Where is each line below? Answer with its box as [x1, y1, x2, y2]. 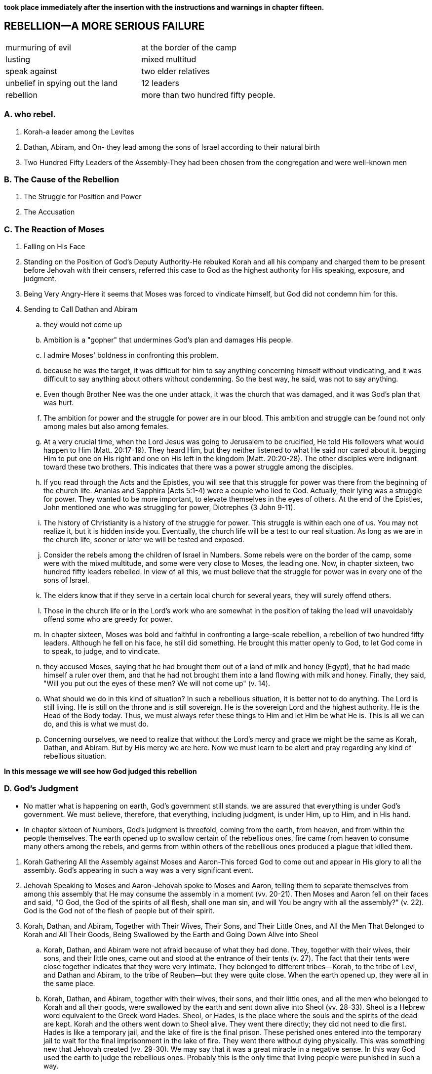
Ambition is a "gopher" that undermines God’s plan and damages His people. [43, 336, 293, 344]
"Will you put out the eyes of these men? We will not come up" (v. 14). [43, 679, 270, 688]
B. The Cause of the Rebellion [4, 174, 119, 184]
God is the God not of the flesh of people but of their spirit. [24, 906, 215, 915]
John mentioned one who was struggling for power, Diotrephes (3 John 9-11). [43, 503, 295, 512]
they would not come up [43, 320, 122, 329]
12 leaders [141, 78, 179, 88]
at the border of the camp [141, 42, 236, 52]
